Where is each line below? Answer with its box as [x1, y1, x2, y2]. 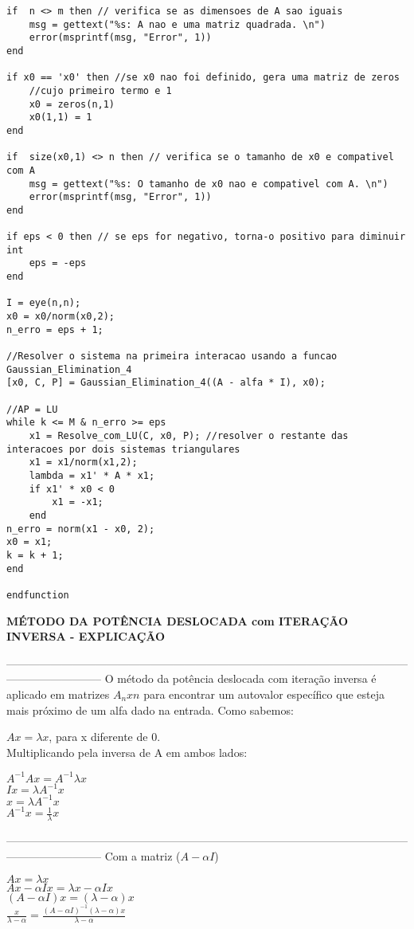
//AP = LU [6, 403, 58, 415]
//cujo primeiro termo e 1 [29, 84, 172, 96]
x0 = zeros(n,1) [29, 98, 115, 110]
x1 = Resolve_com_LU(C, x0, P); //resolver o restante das [29, 430, 349, 441]
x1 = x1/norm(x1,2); [29, 457, 138, 468]
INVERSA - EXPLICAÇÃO [6, 628, 166, 645]
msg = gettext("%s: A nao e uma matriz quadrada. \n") [29, 18, 326, 30]
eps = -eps [29, 257, 87, 269]
